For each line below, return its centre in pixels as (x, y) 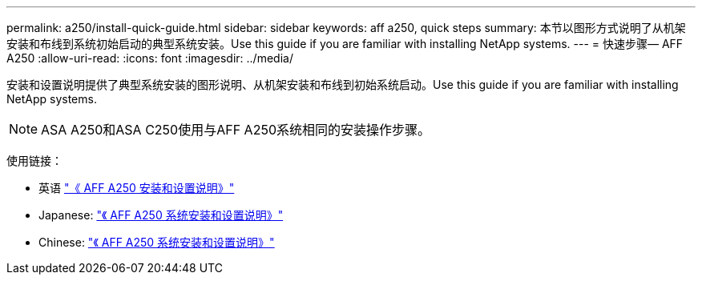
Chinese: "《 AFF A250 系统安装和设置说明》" (157, 242)
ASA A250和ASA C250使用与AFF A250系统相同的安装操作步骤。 (236, 130)
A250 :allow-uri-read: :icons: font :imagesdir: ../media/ (150, 58)
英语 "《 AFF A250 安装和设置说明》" (137, 188)
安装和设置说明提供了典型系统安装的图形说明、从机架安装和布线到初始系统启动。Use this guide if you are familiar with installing (343, 84)
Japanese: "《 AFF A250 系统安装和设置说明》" (161, 215)
